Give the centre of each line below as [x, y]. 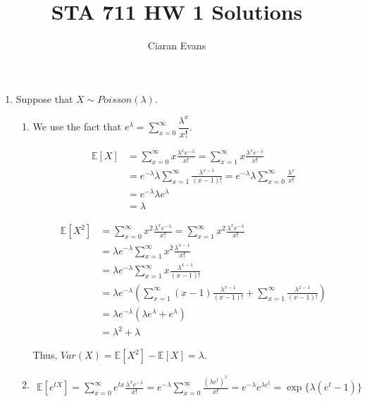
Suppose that [44, 98]
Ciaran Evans [177, 45]
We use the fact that [77, 127]
